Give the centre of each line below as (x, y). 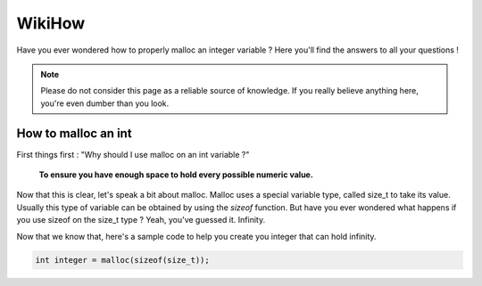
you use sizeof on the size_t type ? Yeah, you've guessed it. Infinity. (141, 220)
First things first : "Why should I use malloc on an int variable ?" (133, 154)
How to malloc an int (75, 133)
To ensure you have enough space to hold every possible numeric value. (176, 175)
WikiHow (50, 23)
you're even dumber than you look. (105, 103)
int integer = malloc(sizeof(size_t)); (122, 260)
